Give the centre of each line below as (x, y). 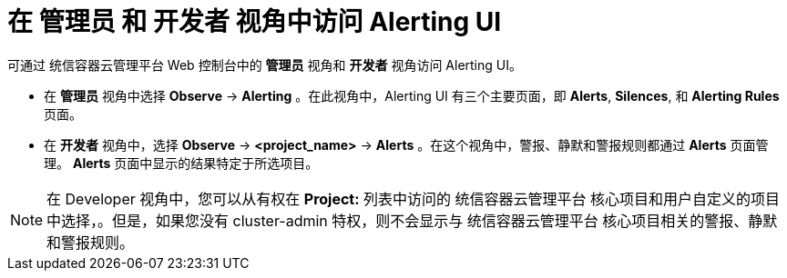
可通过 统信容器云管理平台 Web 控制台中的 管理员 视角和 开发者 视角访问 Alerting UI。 (265, 65)
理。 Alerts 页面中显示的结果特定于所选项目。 (181, 163)
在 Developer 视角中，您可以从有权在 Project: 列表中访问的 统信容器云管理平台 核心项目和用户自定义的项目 (414, 199)
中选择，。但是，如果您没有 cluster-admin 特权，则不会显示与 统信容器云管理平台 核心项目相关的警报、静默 (412, 220)
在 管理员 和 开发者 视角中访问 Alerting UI (255, 22)
